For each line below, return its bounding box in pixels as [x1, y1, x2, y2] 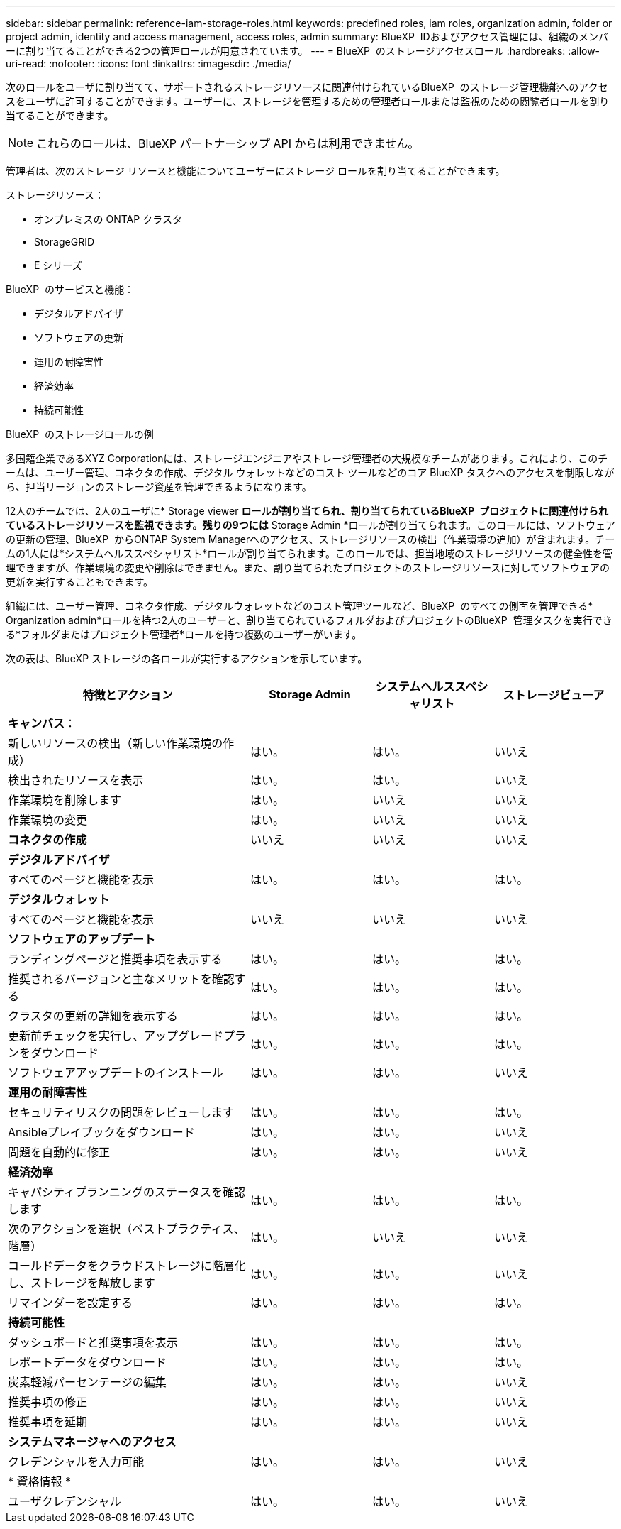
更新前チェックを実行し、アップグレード [8, 1029, 224, 1043]
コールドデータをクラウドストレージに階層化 [8, 1259, 246, 1273]
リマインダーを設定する [8, 1295, 133, 1310]
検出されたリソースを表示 [8, 773, 144, 787]
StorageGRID [34, 236, 95, 248]
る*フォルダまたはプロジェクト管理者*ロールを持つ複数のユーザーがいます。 [6, 628, 362, 640]
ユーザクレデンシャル [8, 1494, 121, 1508]
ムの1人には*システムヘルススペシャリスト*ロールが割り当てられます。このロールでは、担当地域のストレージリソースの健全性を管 [6, 547, 612, 559]
